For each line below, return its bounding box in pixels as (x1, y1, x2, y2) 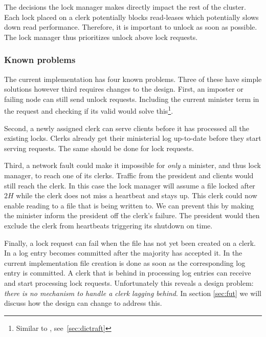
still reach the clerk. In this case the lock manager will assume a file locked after (4, 180, 255, 191)
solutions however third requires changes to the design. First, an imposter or (4, 83, 243, 94)
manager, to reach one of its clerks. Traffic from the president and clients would (4, 170, 254, 180)
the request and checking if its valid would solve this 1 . (4, 104, 173, 116)
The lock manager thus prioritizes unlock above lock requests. (4, 31, 198, 42)
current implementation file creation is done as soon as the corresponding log (4, 257, 246, 268)
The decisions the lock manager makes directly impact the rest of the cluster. (4, 2, 246, 12)
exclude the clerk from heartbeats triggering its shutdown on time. (4, 220, 213, 230)
